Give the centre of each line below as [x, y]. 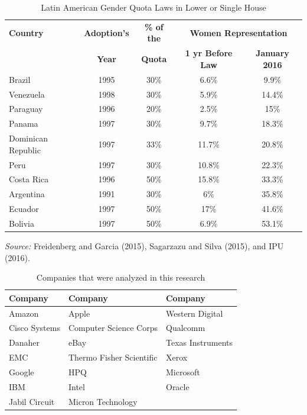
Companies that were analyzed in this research [121, 277]
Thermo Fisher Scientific [113, 357]
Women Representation [239, 32]
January [272, 53]
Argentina [27, 194]
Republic [25, 149]
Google [22, 372]
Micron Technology [103, 401]
